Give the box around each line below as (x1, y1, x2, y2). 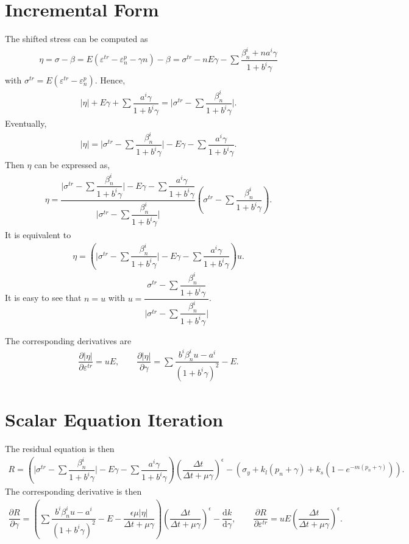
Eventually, (5, 117, 47, 130)
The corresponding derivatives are (5, 334, 132, 347)
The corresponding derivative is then (5, 485, 142, 498)
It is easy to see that (5, 291, 82, 304)
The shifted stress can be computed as (5, 32, 148, 45)
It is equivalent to (5, 228, 71, 241)
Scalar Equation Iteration (5, 407, 224, 432)
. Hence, (94, 74, 126, 87)
